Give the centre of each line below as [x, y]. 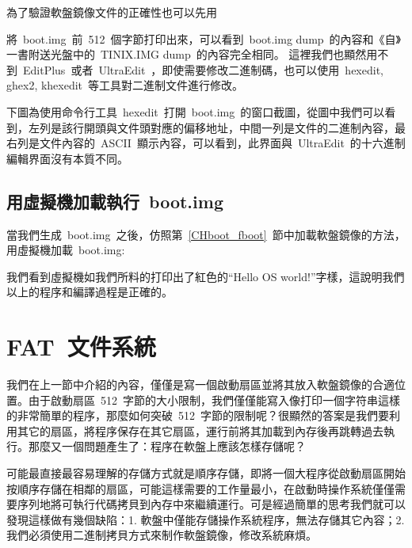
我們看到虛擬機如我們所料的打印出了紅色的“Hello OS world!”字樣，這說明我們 [206, 276]
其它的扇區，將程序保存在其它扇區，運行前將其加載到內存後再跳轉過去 [200, 430]
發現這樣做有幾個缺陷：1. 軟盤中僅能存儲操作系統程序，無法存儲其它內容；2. [206, 519]
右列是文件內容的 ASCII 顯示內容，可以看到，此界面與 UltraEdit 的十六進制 [206, 143]
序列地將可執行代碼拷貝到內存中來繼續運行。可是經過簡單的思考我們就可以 [211, 504]
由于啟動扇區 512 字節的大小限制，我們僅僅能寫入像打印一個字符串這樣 [214, 400]
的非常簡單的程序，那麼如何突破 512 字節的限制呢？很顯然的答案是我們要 [198, 415]
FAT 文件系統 [81, 346]
